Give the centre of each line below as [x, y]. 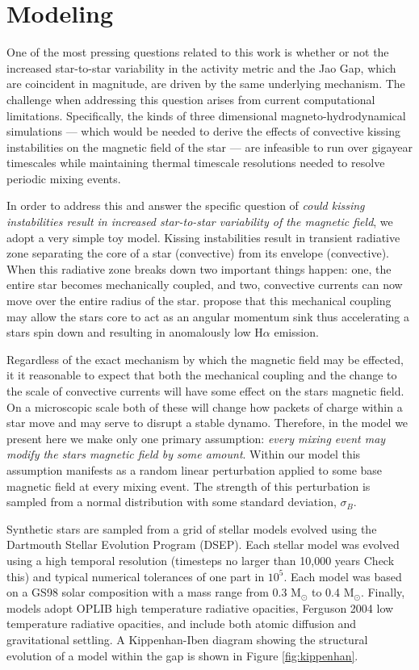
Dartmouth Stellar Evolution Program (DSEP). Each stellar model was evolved [203, 544]
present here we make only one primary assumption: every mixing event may [196, 438]
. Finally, [383, 592]
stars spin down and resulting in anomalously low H [135, 332]
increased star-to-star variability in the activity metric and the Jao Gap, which [201, 67]
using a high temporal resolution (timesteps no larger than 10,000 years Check [201, 560]
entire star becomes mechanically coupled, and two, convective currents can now [205, 285]
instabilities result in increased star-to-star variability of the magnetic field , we [200, 222]
